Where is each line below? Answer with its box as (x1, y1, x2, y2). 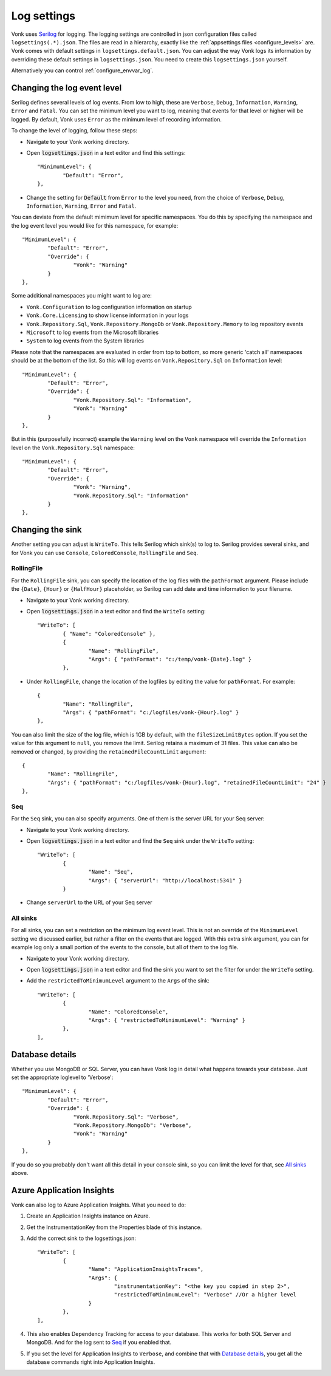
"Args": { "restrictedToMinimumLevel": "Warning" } (88, 1017, 245, 1023)
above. (11, 1169, 29, 1176)
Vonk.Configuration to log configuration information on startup (26, 303, 192, 310)
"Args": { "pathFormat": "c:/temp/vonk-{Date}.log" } (88, 656, 252, 662)
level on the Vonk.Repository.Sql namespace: (11, 444, 135, 451)
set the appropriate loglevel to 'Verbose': (11, 1074, 114, 1081)
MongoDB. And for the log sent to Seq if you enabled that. (26, 1339, 172, 1346)
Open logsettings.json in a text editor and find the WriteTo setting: (26, 608, 206, 615)
